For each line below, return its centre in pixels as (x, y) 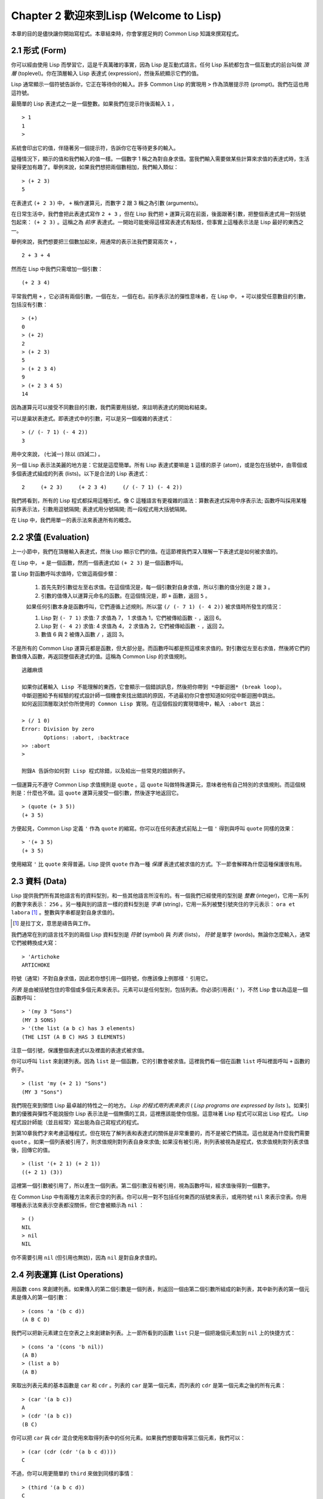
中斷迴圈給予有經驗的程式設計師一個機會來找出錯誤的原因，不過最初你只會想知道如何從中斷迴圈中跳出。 (150, 695)
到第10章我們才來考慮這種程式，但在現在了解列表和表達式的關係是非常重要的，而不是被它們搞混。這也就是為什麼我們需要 (161, 1133)
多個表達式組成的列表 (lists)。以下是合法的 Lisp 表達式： (80, 473)
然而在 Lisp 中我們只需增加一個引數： (57, 269)
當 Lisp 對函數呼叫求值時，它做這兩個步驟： (65, 573)
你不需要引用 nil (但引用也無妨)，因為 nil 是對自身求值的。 (86, 1257)
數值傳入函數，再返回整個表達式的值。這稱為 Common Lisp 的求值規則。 (100, 657)
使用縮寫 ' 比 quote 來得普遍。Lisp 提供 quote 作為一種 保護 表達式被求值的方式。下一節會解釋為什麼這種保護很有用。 (158, 864)
